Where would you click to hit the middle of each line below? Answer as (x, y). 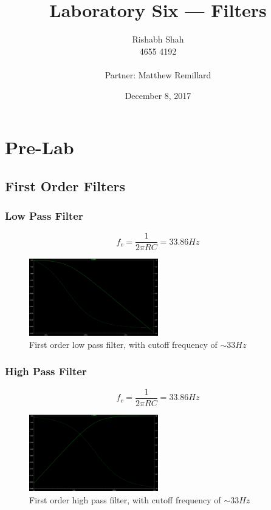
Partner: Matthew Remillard (158, 74)
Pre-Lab (39, 147)
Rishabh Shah (158, 39)
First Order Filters (65, 185)
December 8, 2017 (158, 95)
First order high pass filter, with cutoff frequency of (125, 499)
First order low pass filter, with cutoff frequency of (123, 344)
